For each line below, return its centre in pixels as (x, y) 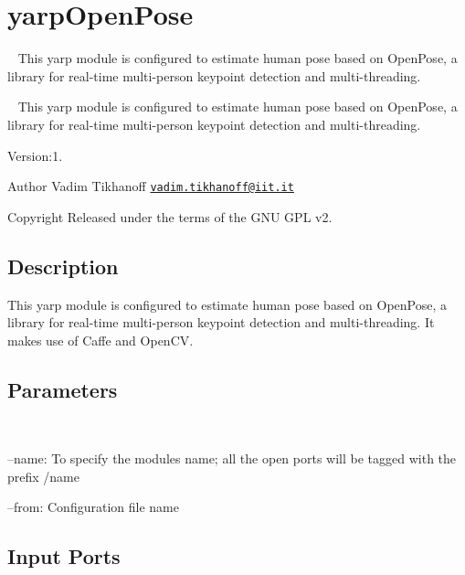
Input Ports (64, 556)
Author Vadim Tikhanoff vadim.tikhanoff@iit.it (151, 186)
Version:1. (35, 155)
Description (63, 266)
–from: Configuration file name (93, 507)
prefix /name (43, 476)
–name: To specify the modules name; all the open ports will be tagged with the (232, 458)
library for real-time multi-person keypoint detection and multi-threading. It (221, 322)
